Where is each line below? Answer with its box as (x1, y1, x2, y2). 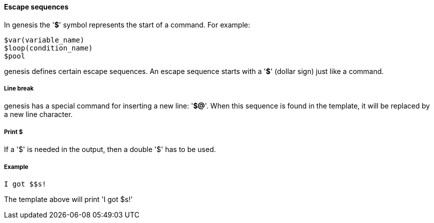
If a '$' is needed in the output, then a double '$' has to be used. (4, 145, 216, 154)
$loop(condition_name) (4, 43, 93, 52)
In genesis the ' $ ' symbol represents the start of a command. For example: (4, 20, 250, 29)
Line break (4, 85, 34, 92)
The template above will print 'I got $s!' (4, 194, 133, 203)
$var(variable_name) (4, 35, 85, 44)
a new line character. (4, 110, 73, 119)
